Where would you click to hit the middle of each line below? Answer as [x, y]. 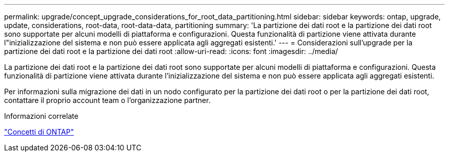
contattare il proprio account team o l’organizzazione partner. [107, 100]
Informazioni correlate [41, 116]
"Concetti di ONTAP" [39, 132]
